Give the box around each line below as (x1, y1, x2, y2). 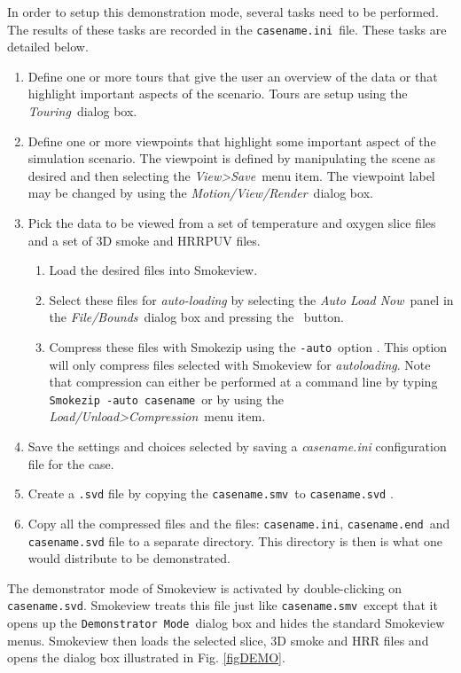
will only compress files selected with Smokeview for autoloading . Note (49, 355, 431, 373)
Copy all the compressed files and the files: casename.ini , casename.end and (27, 513, 450, 532)
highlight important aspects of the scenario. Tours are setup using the (27, 84, 408, 103)
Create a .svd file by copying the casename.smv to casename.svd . (27, 484, 394, 503)
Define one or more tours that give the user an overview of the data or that (27, 67, 438, 85)
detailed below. (7, 37, 89, 56)
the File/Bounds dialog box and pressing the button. (49, 308, 345, 326)
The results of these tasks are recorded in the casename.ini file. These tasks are (7, 20, 447, 38)
